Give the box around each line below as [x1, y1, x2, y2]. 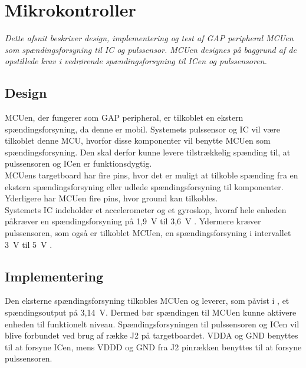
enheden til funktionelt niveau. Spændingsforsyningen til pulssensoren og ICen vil [5, 317, 300, 330]
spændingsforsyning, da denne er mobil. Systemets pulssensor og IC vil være [5, 122, 281, 135]
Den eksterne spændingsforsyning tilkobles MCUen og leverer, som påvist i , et [5, 294, 289, 307]
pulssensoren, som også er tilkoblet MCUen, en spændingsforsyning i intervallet [5, 227, 291, 239]
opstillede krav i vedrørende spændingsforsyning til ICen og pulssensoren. [5, 55, 267, 67]
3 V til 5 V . [5, 238, 52, 250]
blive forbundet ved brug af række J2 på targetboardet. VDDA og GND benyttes [5, 329, 298, 342]
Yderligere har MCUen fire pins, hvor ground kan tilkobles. [5, 192, 218, 204]
